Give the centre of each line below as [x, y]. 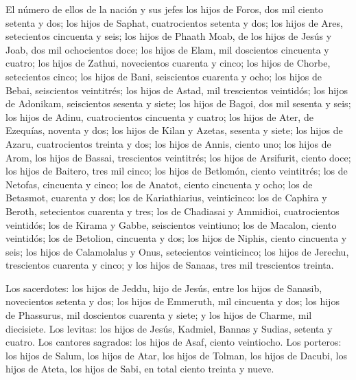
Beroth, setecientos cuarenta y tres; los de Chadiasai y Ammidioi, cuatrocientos [173, 211]
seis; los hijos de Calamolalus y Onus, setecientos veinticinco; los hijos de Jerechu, [177, 251]
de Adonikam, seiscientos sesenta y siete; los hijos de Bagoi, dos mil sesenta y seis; [178, 103]
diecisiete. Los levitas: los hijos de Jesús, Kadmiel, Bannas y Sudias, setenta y [169, 328]
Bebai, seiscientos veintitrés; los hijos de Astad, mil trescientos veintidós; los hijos [177, 90]
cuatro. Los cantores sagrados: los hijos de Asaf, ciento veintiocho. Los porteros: [174, 342]
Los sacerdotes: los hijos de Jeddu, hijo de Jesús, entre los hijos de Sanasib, [164, 288]
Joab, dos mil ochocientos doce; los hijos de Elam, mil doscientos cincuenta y [167, 49]
